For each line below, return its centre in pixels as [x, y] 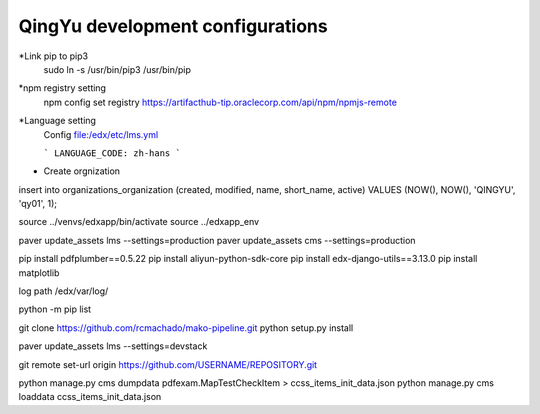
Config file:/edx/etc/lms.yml [101, 134]
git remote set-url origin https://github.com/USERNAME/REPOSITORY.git [168, 364]
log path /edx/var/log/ [63, 291]
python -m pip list [55, 309]
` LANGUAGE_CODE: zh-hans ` [112, 153]
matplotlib [39, 272]
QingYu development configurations [173, 26]
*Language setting [57, 121]
